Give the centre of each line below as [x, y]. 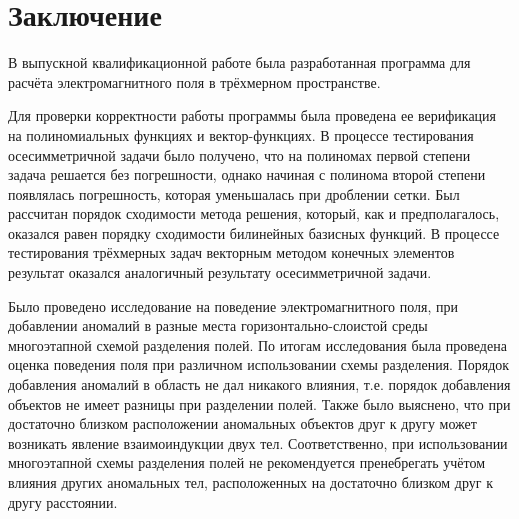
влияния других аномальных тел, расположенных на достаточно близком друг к [250, 482]
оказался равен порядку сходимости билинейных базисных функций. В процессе [254, 232]
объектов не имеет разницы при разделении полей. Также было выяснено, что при [259, 403]
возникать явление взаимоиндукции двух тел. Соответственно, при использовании [258, 442]
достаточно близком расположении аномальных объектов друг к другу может [242, 423]
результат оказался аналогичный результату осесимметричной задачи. [220, 272]
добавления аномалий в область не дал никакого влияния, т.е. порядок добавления [259, 384]
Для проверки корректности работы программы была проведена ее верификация [252, 115]
